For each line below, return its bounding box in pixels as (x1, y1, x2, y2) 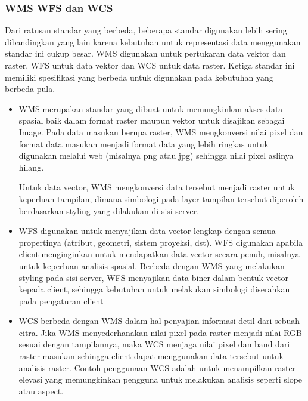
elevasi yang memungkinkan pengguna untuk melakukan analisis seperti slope (18, 373, 303, 385)
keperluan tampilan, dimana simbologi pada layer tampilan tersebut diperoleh (18, 192, 304, 205)
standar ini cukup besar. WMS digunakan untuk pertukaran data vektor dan (5, 47, 286, 60)
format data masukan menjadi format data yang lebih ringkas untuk (18, 137, 269, 150)
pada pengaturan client (18, 294, 104, 307)
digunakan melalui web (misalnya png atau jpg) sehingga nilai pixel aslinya (18, 149, 294, 162)
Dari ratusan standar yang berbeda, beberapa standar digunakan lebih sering (5, 24, 287, 36)
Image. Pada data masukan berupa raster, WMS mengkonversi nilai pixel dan (18, 125, 303, 138)
